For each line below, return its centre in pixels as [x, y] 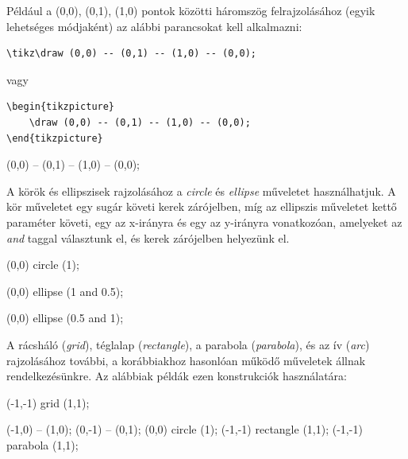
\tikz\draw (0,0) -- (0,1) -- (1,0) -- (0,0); [131, 54]
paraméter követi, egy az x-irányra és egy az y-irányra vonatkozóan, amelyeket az [204, 222]
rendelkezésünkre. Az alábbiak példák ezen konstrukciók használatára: [177, 376]
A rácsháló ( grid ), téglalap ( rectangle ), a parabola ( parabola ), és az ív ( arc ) [188, 344]
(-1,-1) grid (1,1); [48, 402]
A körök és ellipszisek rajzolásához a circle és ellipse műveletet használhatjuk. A [201, 191]
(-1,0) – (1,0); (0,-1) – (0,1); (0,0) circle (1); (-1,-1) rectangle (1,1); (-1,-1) [185, 429]
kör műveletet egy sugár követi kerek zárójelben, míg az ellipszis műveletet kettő [202, 206]
